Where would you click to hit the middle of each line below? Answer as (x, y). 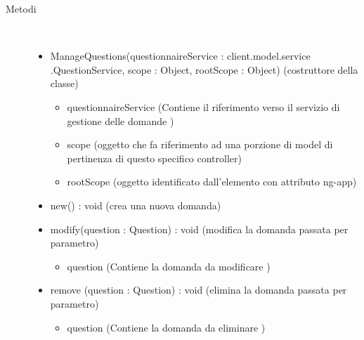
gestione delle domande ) (121, 120)
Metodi (21, 8)
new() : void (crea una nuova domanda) (136, 205)
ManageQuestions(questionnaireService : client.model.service (180, 56)
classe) (64, 83)
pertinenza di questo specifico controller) (154, 158)
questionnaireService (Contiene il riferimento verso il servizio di (203, 106)
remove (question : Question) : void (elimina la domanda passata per (199, 290)
